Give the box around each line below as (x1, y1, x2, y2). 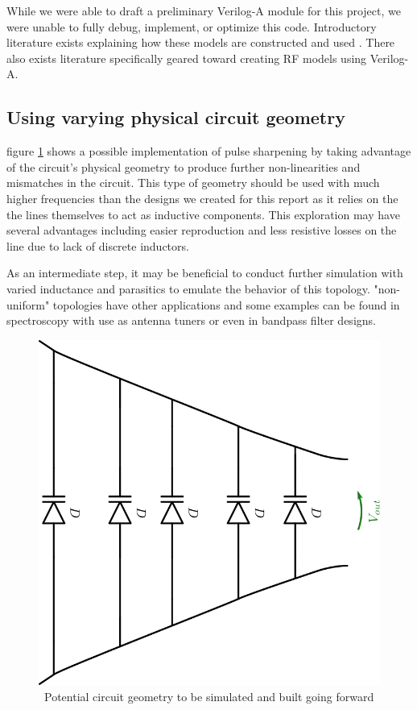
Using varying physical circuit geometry (6, 105, 345, 130)
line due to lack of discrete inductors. (6, 237, 189, 254)
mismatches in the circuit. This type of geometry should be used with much (6, 174, 380, 191)
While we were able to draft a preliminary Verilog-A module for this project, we (6, 2, 401, 19)
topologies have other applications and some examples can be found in (52, 296, 400, 313)
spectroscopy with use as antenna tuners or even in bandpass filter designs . (6, 312, 376, 329)
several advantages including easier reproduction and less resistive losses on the (6, 222, 397, 239)
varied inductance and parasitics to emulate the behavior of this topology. (6, 280, 370, 297)
